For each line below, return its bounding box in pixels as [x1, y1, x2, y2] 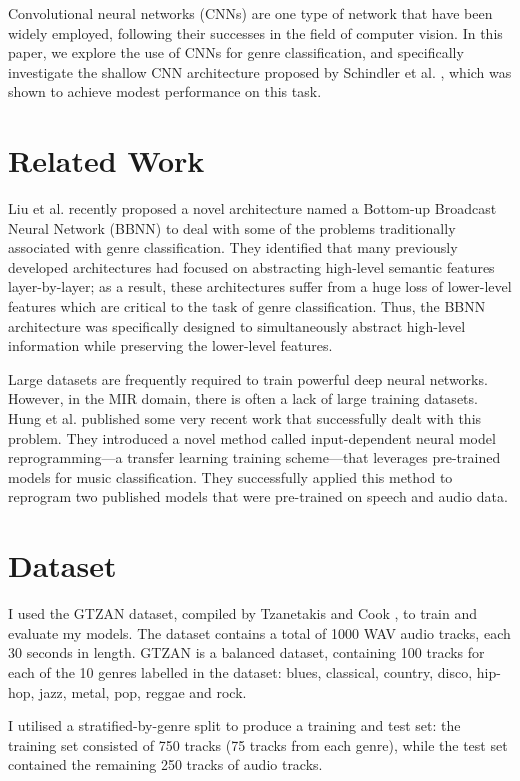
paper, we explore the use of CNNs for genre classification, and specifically [8, 42, 464, 63]
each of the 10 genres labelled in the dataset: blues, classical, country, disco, [8, 661, 473, 682]
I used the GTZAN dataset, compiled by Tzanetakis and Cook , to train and [8, 603, 477, 624]
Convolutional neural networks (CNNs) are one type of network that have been [8, 3, 493, 23]
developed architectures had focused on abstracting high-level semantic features [8, 256, 495, 277]
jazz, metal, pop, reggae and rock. [39, 681, 247, 702]
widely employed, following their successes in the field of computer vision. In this [8, 22, 503, 43]
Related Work [8, 140, 205, 181]
